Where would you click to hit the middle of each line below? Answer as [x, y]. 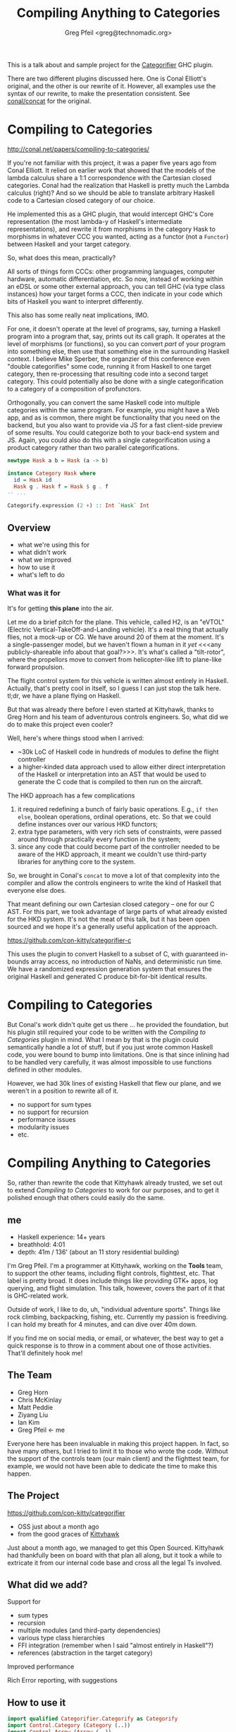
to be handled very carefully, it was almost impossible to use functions [110, 1062]
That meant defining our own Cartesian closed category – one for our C [111, 904]
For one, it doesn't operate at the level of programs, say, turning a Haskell [114, 328]
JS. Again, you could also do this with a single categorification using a [109, 440]
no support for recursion [53, 1112]
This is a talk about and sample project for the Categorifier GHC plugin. [110, 64]
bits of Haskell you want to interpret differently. [75, 301]
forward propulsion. [36, 667]
